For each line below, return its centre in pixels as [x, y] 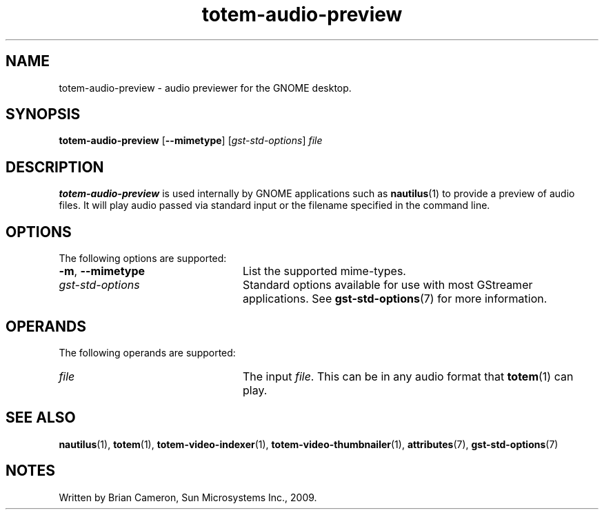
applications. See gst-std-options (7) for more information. [395, 299]
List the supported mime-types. [324, 271]
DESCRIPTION [55, 167]
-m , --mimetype [102, 271]
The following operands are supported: [147, 352]
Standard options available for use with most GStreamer [387, 285]
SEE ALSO [41, 418]
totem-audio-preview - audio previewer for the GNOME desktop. [205, 88]
